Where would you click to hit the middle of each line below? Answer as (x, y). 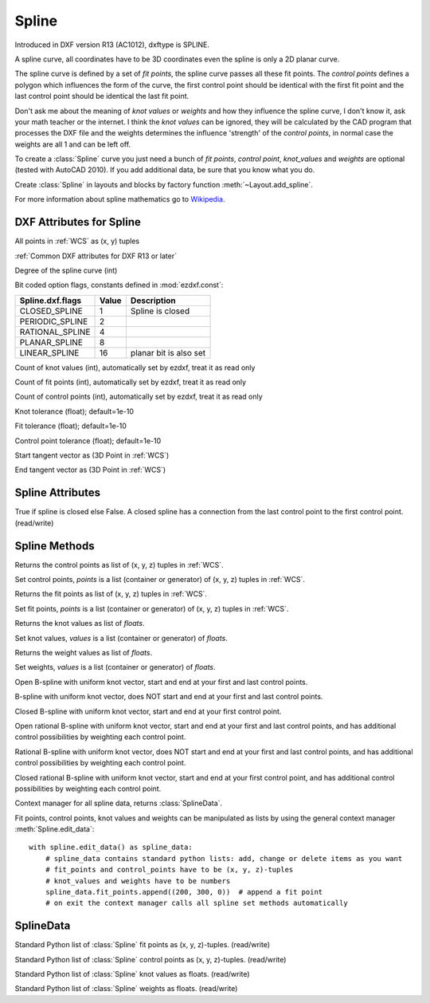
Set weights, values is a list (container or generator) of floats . (115, 667)
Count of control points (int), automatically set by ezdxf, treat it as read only (139, 397)
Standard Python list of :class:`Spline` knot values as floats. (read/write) (132, 974)
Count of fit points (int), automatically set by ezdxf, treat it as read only (131, 382)
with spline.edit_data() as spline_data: (111, 848)
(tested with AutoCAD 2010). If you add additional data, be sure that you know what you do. (165, 170)
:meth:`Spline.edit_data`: (55, 829)
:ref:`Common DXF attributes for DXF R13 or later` (96, 256)
